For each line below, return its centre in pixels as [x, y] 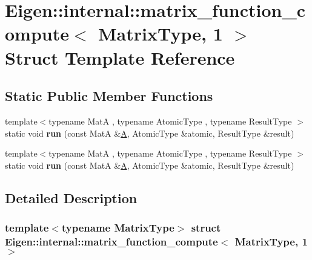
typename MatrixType [118, 228]
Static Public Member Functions [109, 96]
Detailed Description [71, 197]
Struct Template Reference [120, 57]
